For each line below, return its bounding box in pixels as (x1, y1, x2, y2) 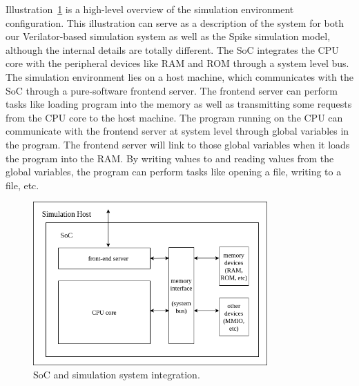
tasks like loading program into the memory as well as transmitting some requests (6, 97, 352, 111)
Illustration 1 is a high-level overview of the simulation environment (6, 2, 294, 16)
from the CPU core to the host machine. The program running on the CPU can (6, 110, 343, 124)
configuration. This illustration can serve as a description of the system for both (6, 15, 344, 30)
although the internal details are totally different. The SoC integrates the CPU (6, 42, 339, 57)
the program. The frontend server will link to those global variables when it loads (6, 137, 350, 151)
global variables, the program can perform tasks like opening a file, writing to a (6, 164, 342, 179)
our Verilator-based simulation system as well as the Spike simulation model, (6, 29, 331, 44)
